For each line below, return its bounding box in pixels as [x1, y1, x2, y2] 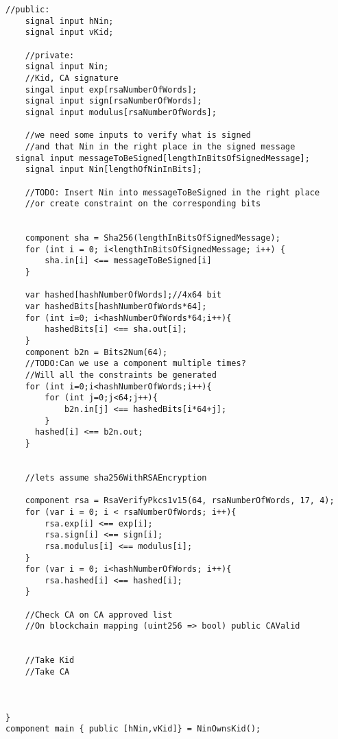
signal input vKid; [25, 27, 114, 38]
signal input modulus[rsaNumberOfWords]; [25, 107, 217, 117]
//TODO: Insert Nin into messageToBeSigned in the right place [25, 187, 320, 197]
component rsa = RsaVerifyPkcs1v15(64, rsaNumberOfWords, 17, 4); [25, 496, 335, 506]
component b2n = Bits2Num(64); [25, 347, 168, 357]
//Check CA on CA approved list [25, 609, 173, 620]
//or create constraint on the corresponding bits [25, 199, 261, 209]
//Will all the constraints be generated [25, 370, 217, 380]
